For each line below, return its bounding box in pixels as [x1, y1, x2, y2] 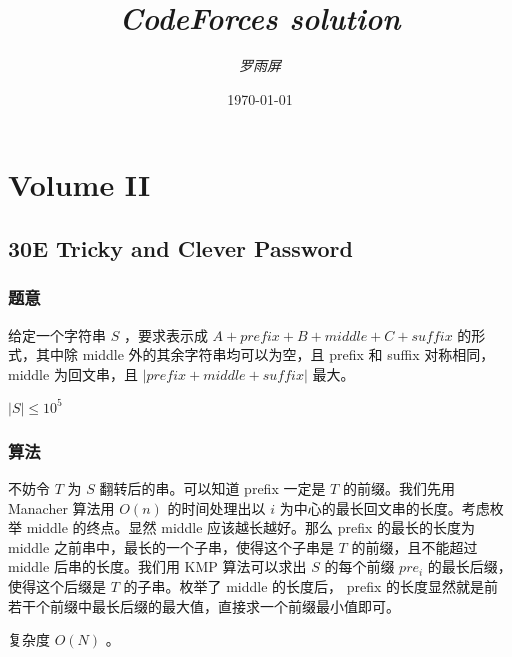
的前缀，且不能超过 [351, 536, 478, 557]
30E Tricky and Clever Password [8, 232, 353, 263]
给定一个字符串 [8, 324, 106, 345]
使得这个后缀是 [8, 575, 106, 596]
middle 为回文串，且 [8, 363, 138, 384]
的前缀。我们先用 [342, 478, 455, 498]
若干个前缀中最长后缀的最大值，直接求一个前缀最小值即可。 [8, 595, 400, 616]
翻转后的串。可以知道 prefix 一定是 [99, 478, 326, 498]
